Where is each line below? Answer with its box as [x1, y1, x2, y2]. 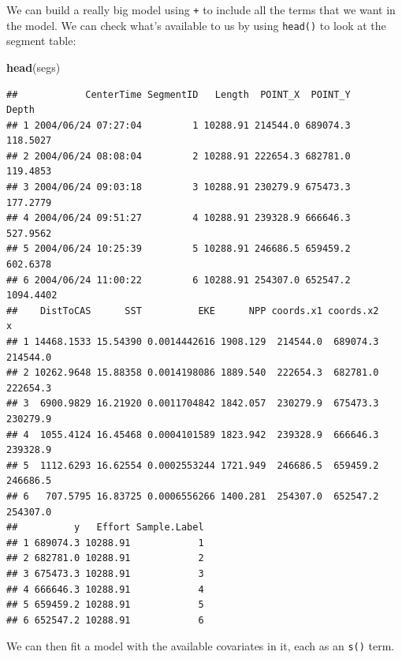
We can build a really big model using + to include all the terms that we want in [6, 2, 396, 17]
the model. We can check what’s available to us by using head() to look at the [6, 17, 386, 33]
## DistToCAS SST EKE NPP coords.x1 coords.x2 [6, 305, 379, 316]
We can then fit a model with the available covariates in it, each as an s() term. [6, 638, 395, 654]
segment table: [6, 32, 76, 49]
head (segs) [6, 58, 61, 75]
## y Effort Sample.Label [6, 522, 204, 534]
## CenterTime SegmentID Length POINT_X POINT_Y [6, 88, 351, 100]
